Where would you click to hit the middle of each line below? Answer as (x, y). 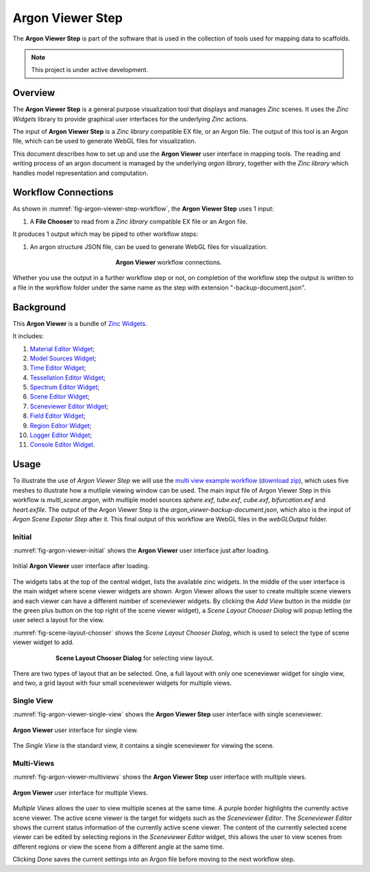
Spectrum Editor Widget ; (64, 387)
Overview (34, 93)
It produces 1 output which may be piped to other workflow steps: (106, 234)
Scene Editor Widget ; (60, 397)
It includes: (28, 336)
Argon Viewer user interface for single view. (75, 730)
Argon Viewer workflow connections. (169, 262)
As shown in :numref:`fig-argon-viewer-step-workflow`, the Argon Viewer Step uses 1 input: (143, 209)
